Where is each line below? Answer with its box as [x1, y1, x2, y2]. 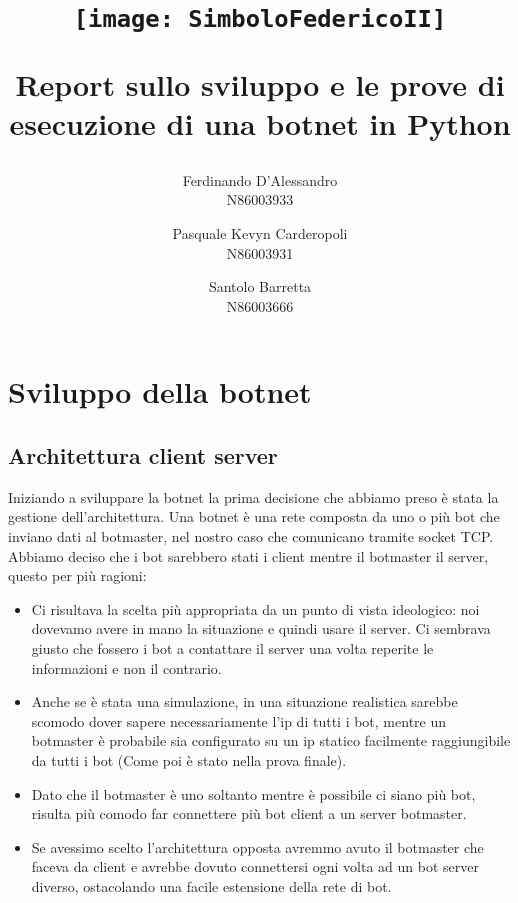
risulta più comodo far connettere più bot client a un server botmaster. [31, 803, 467, 824]
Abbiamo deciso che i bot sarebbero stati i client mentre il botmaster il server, [8, 545, 489, 566]
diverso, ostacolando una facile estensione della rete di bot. [31, 875, 392, 896]
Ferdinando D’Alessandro [182, 169, 338, 190]
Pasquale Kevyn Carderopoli [172, 223, 348, 244]
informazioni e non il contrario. [31, 657, 222, 678]
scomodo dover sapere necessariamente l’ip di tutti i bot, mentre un [31, 710, 447, 731]
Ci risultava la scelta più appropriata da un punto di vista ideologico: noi [31, 598, 480, 619]
